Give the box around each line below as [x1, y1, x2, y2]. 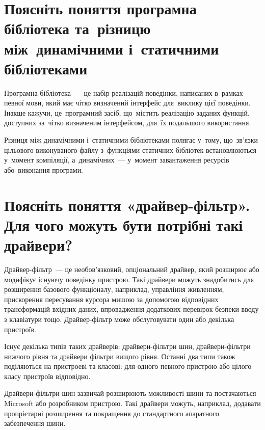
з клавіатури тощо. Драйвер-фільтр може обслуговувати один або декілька [4, 313, 234, 324]
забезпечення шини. [4, 418, 66, 428]
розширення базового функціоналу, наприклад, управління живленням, [4, 284, 224, 294]
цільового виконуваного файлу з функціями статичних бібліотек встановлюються [4, 144, 256, 155]
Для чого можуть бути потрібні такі [4, 214, 243, 235]
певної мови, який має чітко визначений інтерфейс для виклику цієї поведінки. [4, 97, 251, 108]
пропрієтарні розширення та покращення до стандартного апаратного [4, 408, 219, 418]
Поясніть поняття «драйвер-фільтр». [4, 194, 250, 215]
